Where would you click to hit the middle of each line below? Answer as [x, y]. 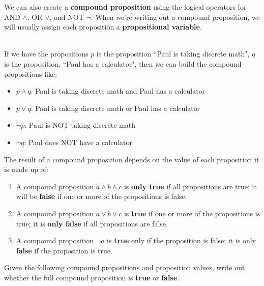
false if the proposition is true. [64, 250]
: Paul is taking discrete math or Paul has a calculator [115, 108]
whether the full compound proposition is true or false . [92, 277]
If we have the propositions [46, 54]
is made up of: [26, 169]
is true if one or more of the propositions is [192, 213]
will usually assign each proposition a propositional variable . [103, 27]
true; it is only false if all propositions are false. [92, 223]
